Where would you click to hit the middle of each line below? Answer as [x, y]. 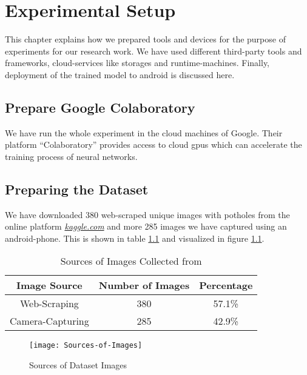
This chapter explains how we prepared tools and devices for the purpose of [145, 39]
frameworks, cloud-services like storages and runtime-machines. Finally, [137, 63]
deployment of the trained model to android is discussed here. [120, 74]
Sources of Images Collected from [131, 261]
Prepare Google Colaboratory [100, 107]
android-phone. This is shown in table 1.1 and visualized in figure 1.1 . [135, 238]
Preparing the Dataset [77, 189]
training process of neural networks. [71, 156]
